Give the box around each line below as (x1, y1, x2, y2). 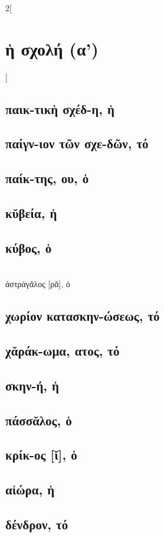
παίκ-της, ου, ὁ (5, 169, 89, 187)
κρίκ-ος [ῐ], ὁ (5, 445, 77, 464)
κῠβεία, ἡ (5, 204, 57, 222)
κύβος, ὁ (5, 238, 52, 256)
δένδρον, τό (5, 515, 68, 533)
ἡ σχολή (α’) (5, 36, 99, 60)
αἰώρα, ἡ (5, 480, 55, 499)
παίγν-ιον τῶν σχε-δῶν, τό (5, 134, 149, 152)
